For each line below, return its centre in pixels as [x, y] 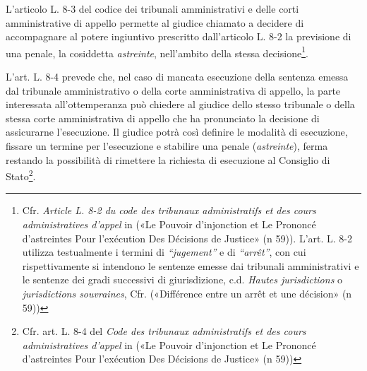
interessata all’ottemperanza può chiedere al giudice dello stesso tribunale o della [180, 104]
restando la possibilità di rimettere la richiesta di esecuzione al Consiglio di [168, 159]
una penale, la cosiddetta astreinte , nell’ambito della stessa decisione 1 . [157, 52]
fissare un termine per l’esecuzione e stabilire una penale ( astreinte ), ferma [167, 146]
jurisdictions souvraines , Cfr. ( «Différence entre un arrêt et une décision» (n [187, 293]
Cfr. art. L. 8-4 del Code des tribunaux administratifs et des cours [164, 331]
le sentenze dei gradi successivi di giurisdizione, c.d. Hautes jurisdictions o [182, 279]
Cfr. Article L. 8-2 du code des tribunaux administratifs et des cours [169, 210]
